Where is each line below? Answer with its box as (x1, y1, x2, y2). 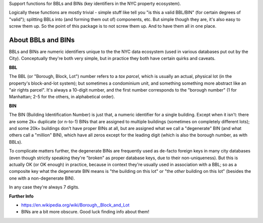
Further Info (9, 193, 34, 199)
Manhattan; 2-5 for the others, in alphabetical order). (9, 94, 115, 100)
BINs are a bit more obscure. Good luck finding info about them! (21, 209, 150, 215)
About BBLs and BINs (9, 36, 75, 44)
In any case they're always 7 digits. (9, 184, 80, 190)
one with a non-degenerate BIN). (9, 175, 75, 181)
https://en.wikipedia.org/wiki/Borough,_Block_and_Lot (21, 202, 130, 208)
